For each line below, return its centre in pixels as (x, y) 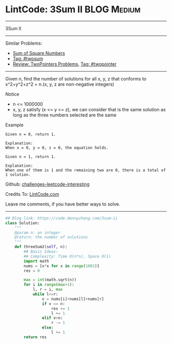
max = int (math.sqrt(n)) (50, 280)
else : (48, 328)
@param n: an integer (37, 232)
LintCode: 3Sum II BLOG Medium (73, 9)
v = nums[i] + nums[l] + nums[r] (73, 299)
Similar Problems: (24, 43)
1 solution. (18, 175)
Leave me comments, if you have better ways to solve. (63, 204)
